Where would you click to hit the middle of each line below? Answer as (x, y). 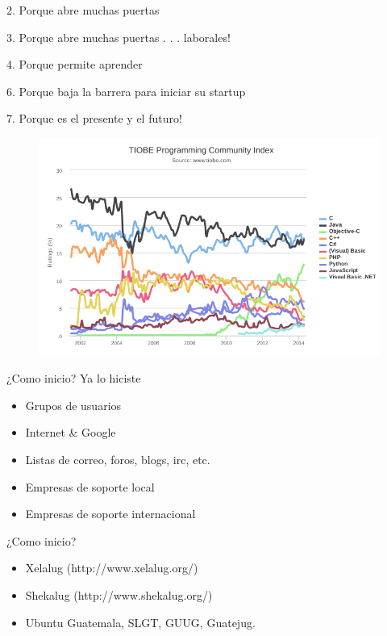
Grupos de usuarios (73, 405)
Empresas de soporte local (90, 486)
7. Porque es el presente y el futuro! (94, 118)
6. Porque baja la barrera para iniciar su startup (126, 91)
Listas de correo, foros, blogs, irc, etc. (118, 459)
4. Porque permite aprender (75, 64)
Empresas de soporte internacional (110, 514)
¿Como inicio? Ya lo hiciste (74, 378)
